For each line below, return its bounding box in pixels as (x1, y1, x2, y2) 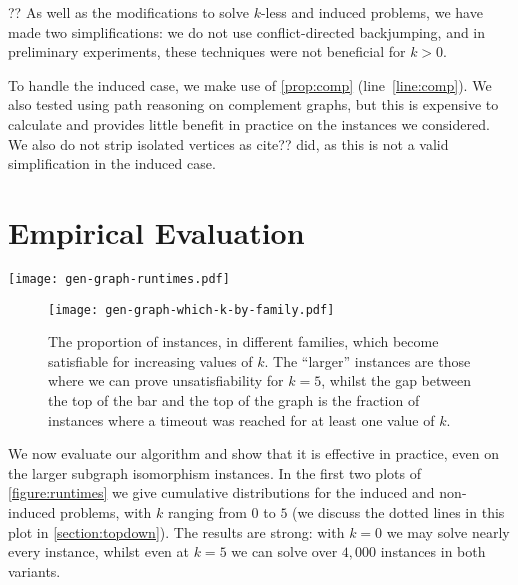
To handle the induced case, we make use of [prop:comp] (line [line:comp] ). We (8, 74, 492, 95)
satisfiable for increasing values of (48, 350, 253, 371)
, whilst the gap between (321, 370, 471, 391)
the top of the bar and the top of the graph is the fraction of (48, 389, 420, 410)
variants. (8, 560, 61, 581)
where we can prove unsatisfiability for (48, 370, 284, 391)
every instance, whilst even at (8, 541, 190, 562)
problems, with (60, 501, 152, 522)
